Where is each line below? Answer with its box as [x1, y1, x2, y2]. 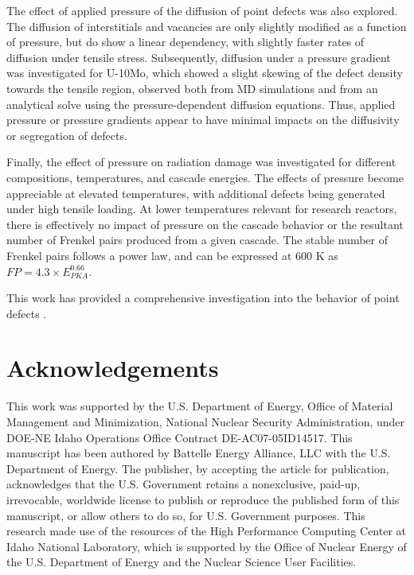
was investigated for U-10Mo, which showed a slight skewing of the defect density [6, 64, 403, 81]
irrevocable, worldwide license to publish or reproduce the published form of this [6, 491, 400, 507]
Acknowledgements [6, 352, 219, 384]
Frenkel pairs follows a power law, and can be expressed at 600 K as [6, 247, 338, 263]
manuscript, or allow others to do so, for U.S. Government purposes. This [6, 507, 365, 523]
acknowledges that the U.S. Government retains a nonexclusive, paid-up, [6, 476, 361, 492]
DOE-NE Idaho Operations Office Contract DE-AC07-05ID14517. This [6, 429, 353, 445]
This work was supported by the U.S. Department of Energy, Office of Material [6, 398, 393, 414]
